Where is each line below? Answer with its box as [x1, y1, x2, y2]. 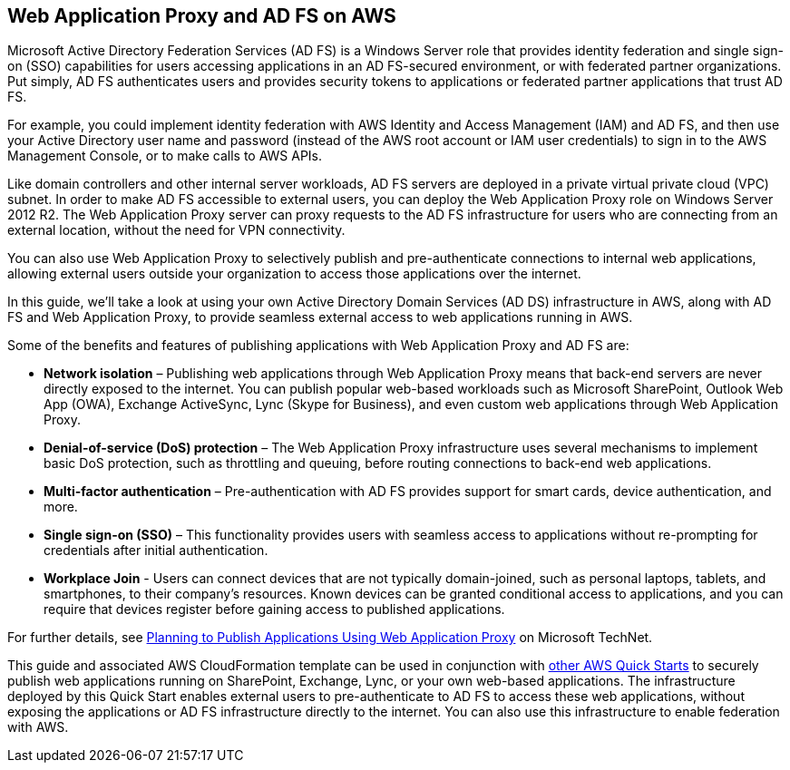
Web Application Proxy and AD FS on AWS [7, 5, 396, 27]
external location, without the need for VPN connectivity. [7, 222, 346, 239]
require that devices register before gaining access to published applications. [44, 601, 505, 618]
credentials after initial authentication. [44, 542, 268, 559]
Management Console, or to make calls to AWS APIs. [7, 148, 323, 164]
